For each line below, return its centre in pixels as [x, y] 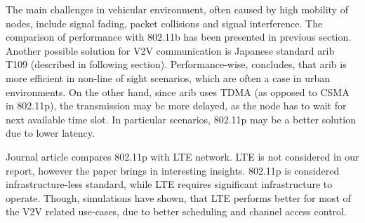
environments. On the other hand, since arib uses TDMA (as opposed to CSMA [178, 92]
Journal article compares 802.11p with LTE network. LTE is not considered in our [182, 156]
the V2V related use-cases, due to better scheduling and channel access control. [176, 211]
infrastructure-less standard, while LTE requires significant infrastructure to [169, 184]
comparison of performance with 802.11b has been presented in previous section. [179, 37]
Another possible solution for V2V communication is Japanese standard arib [170, 50]
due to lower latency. [50, 133]
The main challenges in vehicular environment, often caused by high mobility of [177, 9]
